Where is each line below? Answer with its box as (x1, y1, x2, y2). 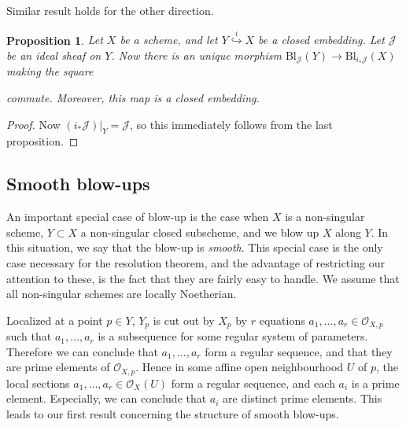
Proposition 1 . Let (6, 31, 103, 48)
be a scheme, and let (120, 31, 218, 48)
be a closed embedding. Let (258, 31, 385, 48)
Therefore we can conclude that (6, 343, 158, 359)
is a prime (351, 374, 400, 391)
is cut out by (153, 311, 215, 328)
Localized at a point (6, 311, 103, 328)
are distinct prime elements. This (223, 390, 382, 407)
